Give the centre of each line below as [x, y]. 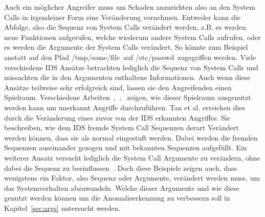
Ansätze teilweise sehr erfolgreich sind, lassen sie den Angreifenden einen [118, 87]
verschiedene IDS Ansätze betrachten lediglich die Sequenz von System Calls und [131, 67]
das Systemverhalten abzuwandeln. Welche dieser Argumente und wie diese [122, 188]
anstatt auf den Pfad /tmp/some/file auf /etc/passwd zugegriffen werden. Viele [130, 57]
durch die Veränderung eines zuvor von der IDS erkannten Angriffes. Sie [117, 117]
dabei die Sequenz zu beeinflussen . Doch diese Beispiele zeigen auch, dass [121, 167]
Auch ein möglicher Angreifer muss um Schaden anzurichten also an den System [130, 7]
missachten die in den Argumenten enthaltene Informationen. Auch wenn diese [127, 77]
